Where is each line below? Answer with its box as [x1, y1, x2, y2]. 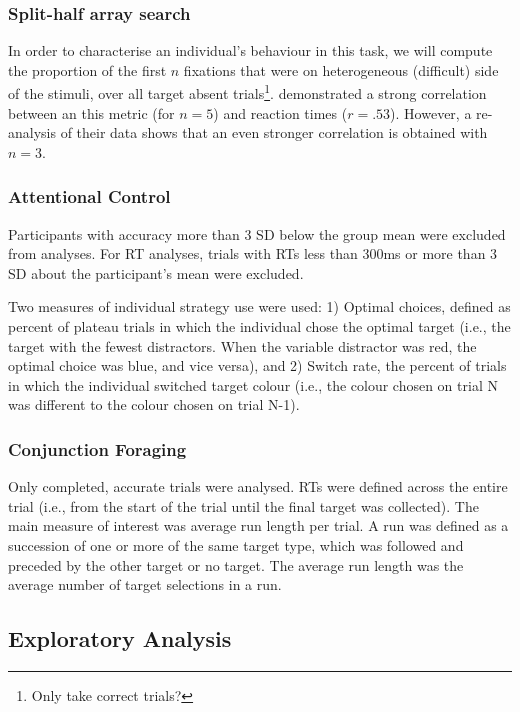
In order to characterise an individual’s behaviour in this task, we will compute [8, 40, 493, 61]
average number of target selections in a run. [8, 574, 282, 595]
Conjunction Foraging [8, 436, 187, 461]
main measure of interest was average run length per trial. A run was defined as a [8, 515, 509, 536]
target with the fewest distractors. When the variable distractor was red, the [8, 335, 477, 356]
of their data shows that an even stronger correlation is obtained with [60, 122, 488, 143]
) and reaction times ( [213, 102, 348, 123]
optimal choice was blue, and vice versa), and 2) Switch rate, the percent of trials [8, 355, 507, 376]
